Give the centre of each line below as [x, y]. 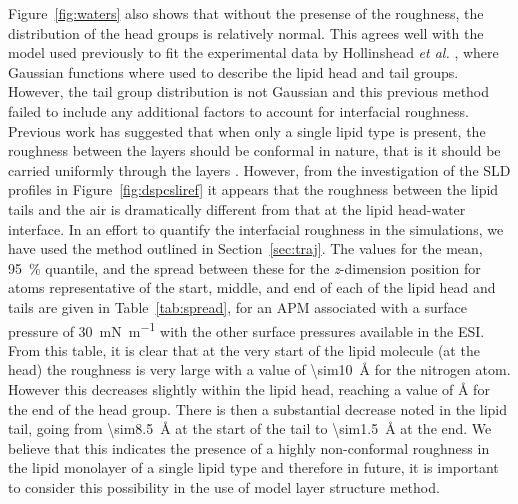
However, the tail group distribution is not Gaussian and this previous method [249, 91]
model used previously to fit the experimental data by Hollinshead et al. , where [253, 52]
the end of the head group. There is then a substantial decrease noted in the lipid [257, 408]
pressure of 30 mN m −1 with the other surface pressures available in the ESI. [246, 329]
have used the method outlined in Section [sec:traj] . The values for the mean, [245, 248]
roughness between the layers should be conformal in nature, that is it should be [254, 150]
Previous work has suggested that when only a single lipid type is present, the [247, 130]
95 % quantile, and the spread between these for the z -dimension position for [244, 267]
